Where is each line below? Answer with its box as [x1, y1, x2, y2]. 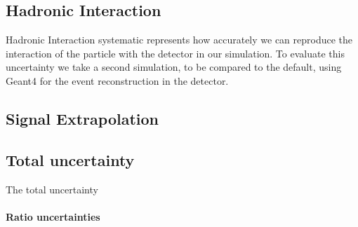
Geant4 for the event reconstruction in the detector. [6, 73, 229, 88]
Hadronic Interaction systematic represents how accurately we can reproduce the [6, 32, 353, 47]
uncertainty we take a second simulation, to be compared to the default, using [6, 60, 342, 74]
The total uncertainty [6, 181, 98, 196]
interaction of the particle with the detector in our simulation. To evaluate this [6, 46, 345, 60]
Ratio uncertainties [6, 209, 100, 223]
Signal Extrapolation [6, 107, 159, 129]
